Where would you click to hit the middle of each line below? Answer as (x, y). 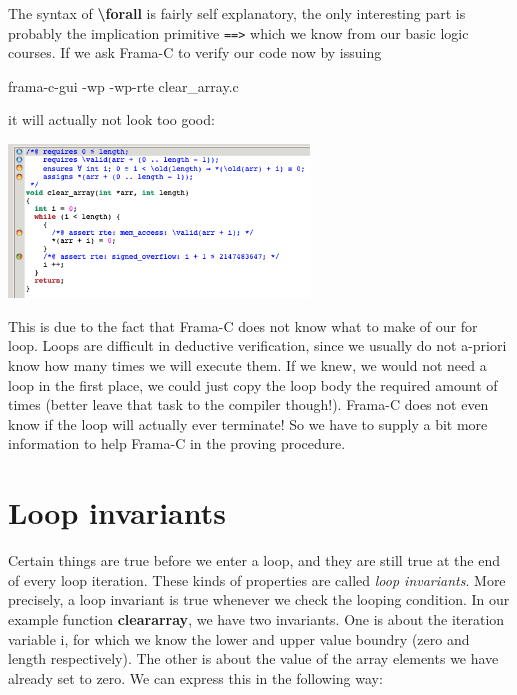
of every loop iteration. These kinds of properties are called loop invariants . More (257, 579)
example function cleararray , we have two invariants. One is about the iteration (256, 618)
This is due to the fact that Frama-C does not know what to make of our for (243, 325)
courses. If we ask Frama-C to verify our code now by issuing (195, 52)
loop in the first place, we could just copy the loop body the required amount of (253, 384)
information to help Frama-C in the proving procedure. (177, 443)
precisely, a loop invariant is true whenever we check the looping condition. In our (259, 599)
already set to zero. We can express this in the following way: (195, 677)
